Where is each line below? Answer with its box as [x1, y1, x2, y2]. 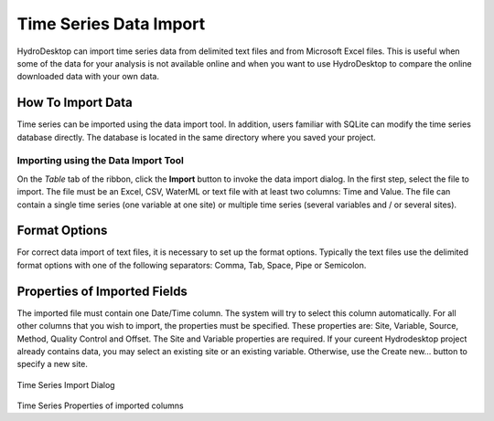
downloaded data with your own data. [16, 71, 160, 82]
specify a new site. [16, 359, 89, 370]
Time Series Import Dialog [16, 379, 115, 390]
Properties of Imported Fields [16, 283, 188, 299]
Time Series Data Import [16, 14, 206, 34]
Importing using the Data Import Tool [16, 154, 185, 167]
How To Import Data [16, 95, 133, 111]
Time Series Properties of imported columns [16, 400, 185, 411]
